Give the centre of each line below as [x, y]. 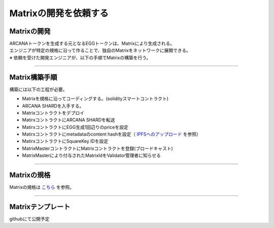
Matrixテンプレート [40, 206]
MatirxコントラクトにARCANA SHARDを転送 [68, 120]
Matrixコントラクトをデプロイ [53, 113]
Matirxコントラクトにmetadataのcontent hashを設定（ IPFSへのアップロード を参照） [112, 134]
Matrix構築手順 [33, 77]
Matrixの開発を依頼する [59, 13]
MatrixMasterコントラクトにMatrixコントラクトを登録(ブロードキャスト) [98, 148]
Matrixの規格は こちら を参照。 [42, 187]
